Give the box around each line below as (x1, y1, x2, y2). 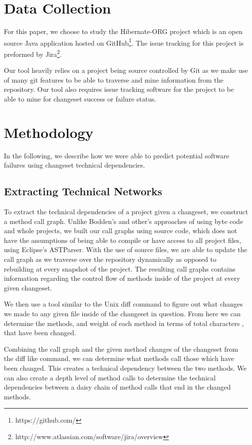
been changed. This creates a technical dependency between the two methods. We (4, 363, 247, 373)
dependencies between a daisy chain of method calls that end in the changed (4, 382, 231, 392)
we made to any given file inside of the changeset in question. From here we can (4, 308, 241, 319)
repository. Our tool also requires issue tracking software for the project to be (4, 84, 234, 94)
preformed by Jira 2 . (4, 47, 62, 59)
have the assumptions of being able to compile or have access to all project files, (4, 235, 241, 245)
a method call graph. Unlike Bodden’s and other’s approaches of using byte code (4, 216, 243, 226)
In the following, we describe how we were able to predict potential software (4, 150, 229, 160)
